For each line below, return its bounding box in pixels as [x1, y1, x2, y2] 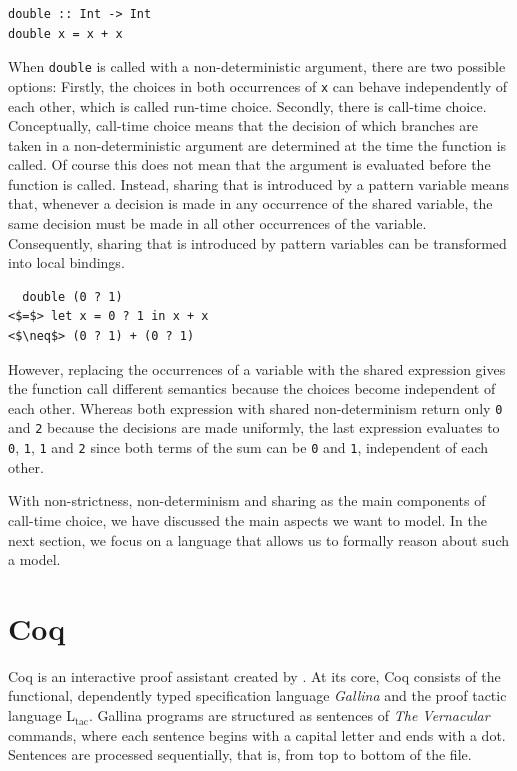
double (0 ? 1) [22, 289, 123, 304]
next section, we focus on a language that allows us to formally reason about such [8, 529, 510, 550]
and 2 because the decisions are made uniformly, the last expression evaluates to [8, 417, 500, 438]
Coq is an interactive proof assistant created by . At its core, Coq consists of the [8, 665, 501, 686]
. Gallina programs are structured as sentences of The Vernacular [88, 705, 490, 726]
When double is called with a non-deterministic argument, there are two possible [8, 56, 506, 77]
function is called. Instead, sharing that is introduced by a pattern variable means [8, 173, 510, 194]
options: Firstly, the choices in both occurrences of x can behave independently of [8, 75, 507, 96]
